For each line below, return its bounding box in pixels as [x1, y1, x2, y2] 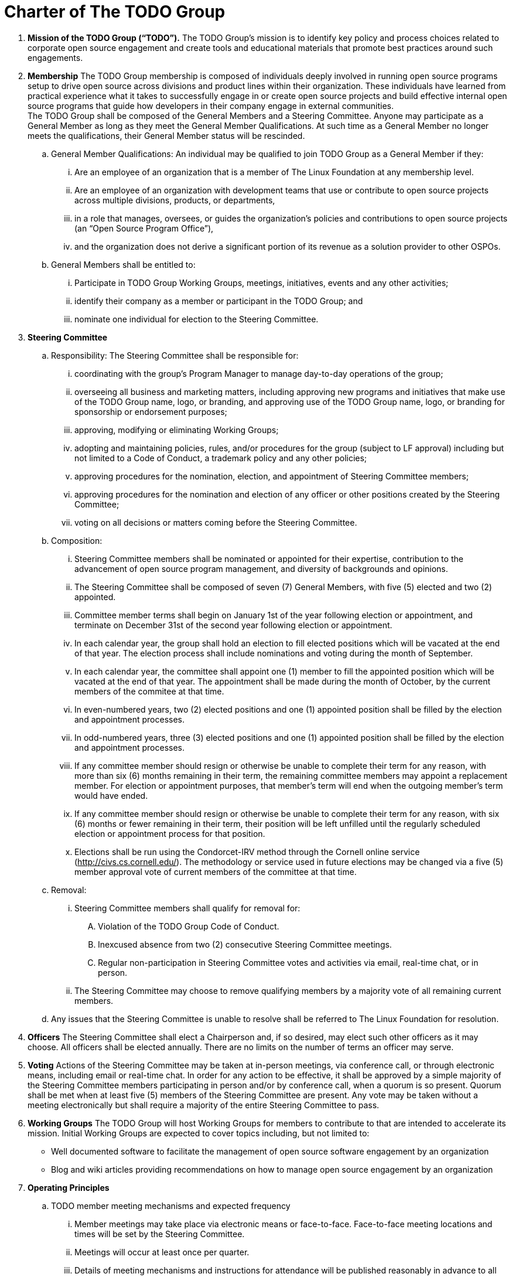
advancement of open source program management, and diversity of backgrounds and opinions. [74, 563, 448, 574]
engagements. [28, 52, 83, 63]
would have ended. [74, 790, 148, 801]
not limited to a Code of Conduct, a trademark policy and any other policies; [74, 452, 367, 463]
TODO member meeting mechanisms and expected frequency [51, 1200, 291, 1211]
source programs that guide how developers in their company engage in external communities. [28, 100, 394, 111]
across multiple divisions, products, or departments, [74, 195, 275, 205]
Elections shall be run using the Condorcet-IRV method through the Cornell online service [74, 846, 420, 857]
